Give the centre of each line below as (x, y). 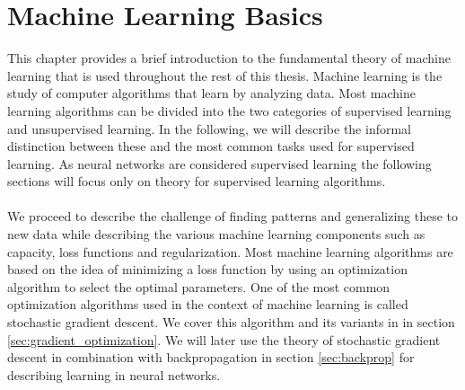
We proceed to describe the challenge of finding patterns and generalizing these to (233, 216)
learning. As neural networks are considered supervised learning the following (219, 163)
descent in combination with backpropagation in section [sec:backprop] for (211, 357)
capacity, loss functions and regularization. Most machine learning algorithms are (230, 251)
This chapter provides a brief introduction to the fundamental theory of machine (229, 58)
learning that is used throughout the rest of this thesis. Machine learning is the (225, 75)
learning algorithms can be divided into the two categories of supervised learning (229, 110)
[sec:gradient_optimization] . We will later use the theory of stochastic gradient (224, 339)
